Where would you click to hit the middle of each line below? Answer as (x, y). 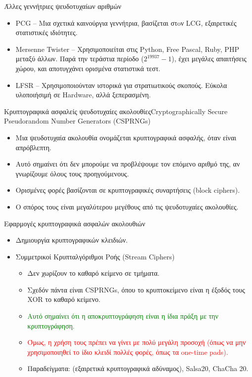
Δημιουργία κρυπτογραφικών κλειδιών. (72, 240)
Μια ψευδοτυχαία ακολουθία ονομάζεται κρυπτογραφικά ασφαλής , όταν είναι (126, 137)
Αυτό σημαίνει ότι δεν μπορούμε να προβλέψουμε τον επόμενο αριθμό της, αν (128, 164)
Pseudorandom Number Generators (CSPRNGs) (77, 121)
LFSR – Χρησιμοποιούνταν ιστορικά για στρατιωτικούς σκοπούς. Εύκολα (121, 85)
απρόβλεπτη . (33, 147)
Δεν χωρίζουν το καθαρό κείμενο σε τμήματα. (93, 273)
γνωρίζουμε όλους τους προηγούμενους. (72, 173)
